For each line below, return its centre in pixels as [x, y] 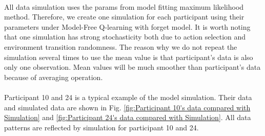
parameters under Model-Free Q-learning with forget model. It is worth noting [127, 26]
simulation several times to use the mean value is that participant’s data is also [129, 57]
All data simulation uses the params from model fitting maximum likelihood [124, 6]
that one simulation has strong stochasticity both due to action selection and [125, 37]
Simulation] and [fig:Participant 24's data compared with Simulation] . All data [128, 117]
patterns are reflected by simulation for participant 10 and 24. [101, 127]
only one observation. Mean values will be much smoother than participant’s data [132, 67]
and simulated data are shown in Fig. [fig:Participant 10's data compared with [127, 107]
